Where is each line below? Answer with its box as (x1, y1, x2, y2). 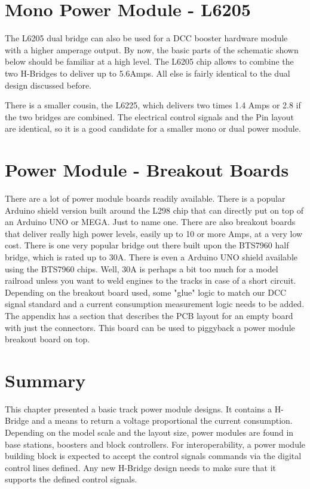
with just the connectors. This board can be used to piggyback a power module (5, 321, 295, 333)
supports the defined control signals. (5, 473, 137, 485)
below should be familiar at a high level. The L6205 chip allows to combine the (5, 55, 294, 68)
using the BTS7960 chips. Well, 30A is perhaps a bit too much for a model (5, 262, 278, 275)
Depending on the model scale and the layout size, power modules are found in (5, 426, 294, 439)
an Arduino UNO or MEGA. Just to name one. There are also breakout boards (5, 215, 296, 228)
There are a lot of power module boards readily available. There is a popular (5, 192, 286, 204)
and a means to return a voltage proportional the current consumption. (31, 414, 293, 427)
